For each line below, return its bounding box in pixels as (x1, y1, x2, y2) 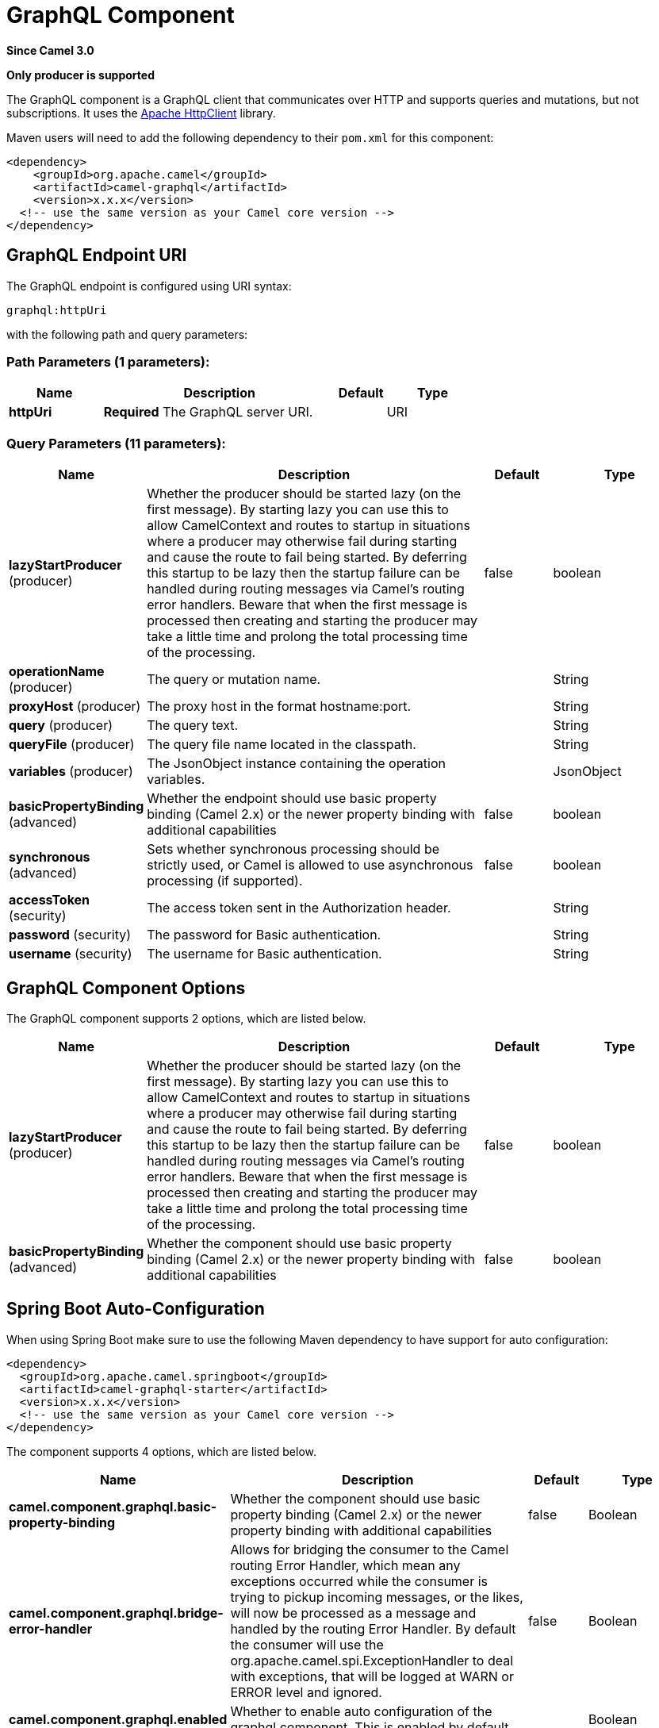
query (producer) (9, 717, 113, 734)
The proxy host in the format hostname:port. (147, 698, 412, 715)
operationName (9, 663, 105, 680)
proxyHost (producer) (9, 698, 141, 715)
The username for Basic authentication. (147, 946, 382, 962)
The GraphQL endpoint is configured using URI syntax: (6, 278, 292, 293)
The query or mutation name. (147, 671, 321, 688)
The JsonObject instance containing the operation (147, 755, 446, 772)
